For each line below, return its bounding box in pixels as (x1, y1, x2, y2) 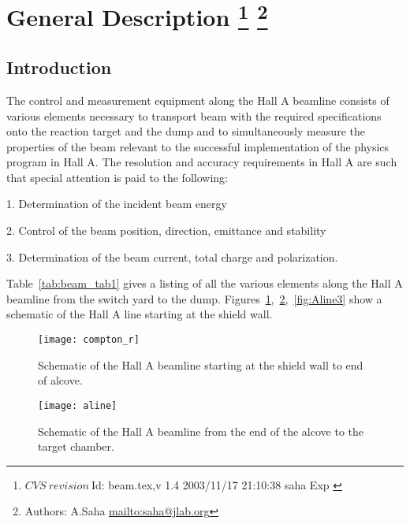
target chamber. (38, 438, 114, 455)
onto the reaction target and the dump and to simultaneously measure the (6, 123, 365, 139)
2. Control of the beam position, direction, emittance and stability (6, 222, 326, 239)
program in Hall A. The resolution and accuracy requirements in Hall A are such (6, 154, 397, 170)
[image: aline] (38, 400, 117, 411)
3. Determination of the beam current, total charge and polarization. (6, 248, 338, 265)
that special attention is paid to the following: (6, 169, 228, 185)
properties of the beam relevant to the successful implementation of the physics (6, 138, 389, 154)
